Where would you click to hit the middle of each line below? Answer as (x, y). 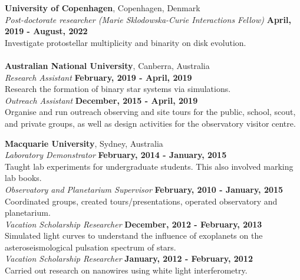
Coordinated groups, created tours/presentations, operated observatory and (141, 201)
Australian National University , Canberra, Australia (107, 65)
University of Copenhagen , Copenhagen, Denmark (103, 8)
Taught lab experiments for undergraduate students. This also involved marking (149, 166)
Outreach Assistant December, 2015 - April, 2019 (101, 100)
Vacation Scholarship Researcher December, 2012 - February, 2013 (133, 224)
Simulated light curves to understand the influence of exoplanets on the (134, 235)
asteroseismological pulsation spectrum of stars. (90, 247)
